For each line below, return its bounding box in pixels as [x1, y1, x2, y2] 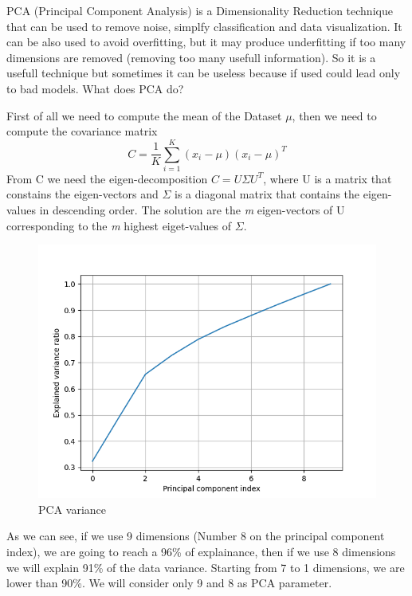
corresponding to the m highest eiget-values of [6, 217, 232, 233]
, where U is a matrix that [263, 170, 392, 186]
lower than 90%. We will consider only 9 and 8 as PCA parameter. [6, 574, 332, 591]
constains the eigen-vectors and [6, 186, 159, 202]
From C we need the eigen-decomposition [6, 170, 208, 186]
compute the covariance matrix [6, 123, 158, 139]
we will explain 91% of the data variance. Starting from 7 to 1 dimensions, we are [6, 559, 405, 575]
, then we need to [292, 107, 377, 124]
